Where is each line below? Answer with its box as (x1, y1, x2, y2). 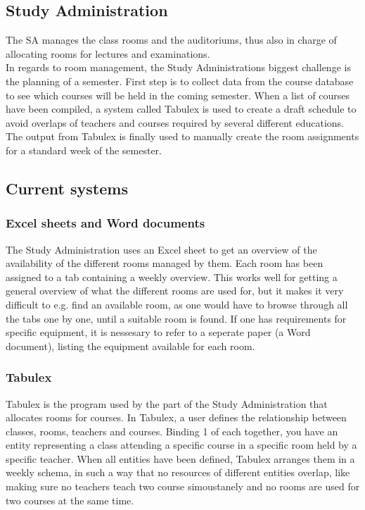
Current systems (6, 177, 128, 199)
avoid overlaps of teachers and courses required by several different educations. (6, 115, 344, 130)
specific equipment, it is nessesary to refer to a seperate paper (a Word (6, 325, 311, 340)
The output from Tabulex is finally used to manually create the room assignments (6, 129, 359, 144)
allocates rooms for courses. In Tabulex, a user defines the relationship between (6, 410, 347, 425)
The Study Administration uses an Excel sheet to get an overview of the (6, 242, 317, 256)
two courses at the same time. (6, 492, 134, 507)
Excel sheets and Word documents (6, 214, 205, 232)
